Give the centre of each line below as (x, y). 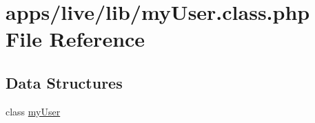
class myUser (33, 111)
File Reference (75, 39)
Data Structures (64, 82)
